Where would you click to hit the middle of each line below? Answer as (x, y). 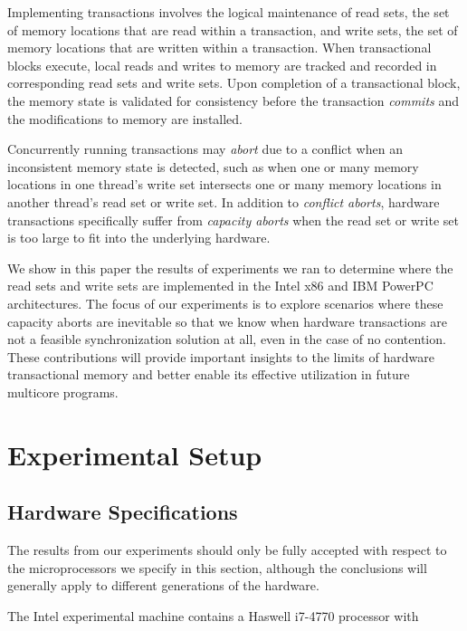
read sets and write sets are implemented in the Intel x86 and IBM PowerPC (220, 286)
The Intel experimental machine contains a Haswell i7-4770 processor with (213, 615)
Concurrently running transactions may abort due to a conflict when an (205, 149)
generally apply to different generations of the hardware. (163, 585)
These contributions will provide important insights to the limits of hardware (221, 356)
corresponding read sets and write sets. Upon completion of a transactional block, (234, 83)
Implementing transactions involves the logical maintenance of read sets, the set (229, 12)
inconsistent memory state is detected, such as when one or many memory (213, 166)
